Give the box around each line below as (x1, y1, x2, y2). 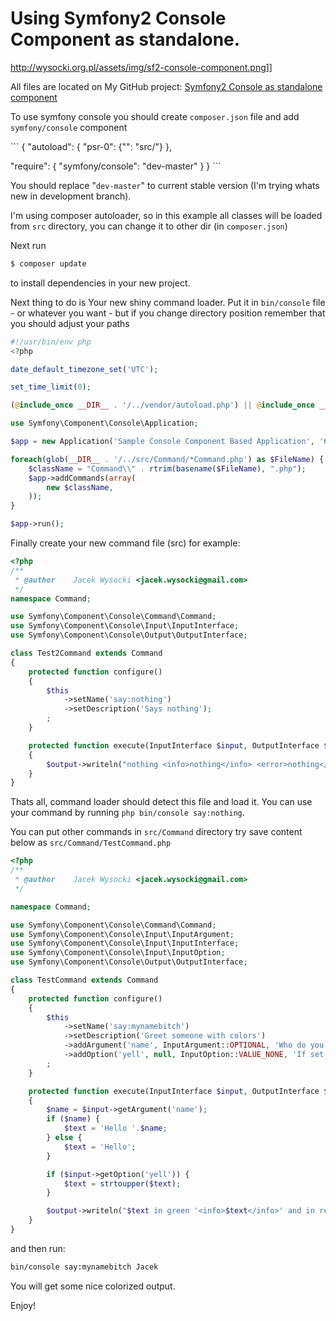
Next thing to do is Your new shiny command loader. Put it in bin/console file (10, 296, 326, 308)
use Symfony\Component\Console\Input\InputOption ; (10, 948, 226, 958)
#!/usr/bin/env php (10, 337, 92, 347)
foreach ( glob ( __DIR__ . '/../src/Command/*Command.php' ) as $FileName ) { (10, 454, 325, 464)
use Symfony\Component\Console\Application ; (10, 418, 199, 429)
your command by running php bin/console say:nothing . (10, 807, 245, 819)
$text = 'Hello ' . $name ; (63, 1123, 168, 1134)
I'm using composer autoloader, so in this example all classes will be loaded (10, 209, 323, 221)
